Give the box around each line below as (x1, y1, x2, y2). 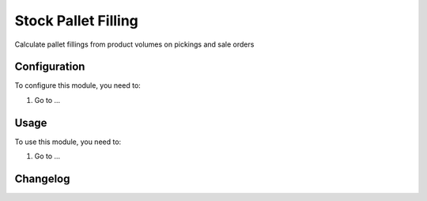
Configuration (14, 60, 85, 74)
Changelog (14, 172, 70, 185)
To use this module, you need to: (14, 137, 122, 146)
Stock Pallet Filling (14, 12, 138, 29)
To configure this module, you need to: (14, 81, 142, 90)
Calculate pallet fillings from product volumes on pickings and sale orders (14, 40, 255, 49)
